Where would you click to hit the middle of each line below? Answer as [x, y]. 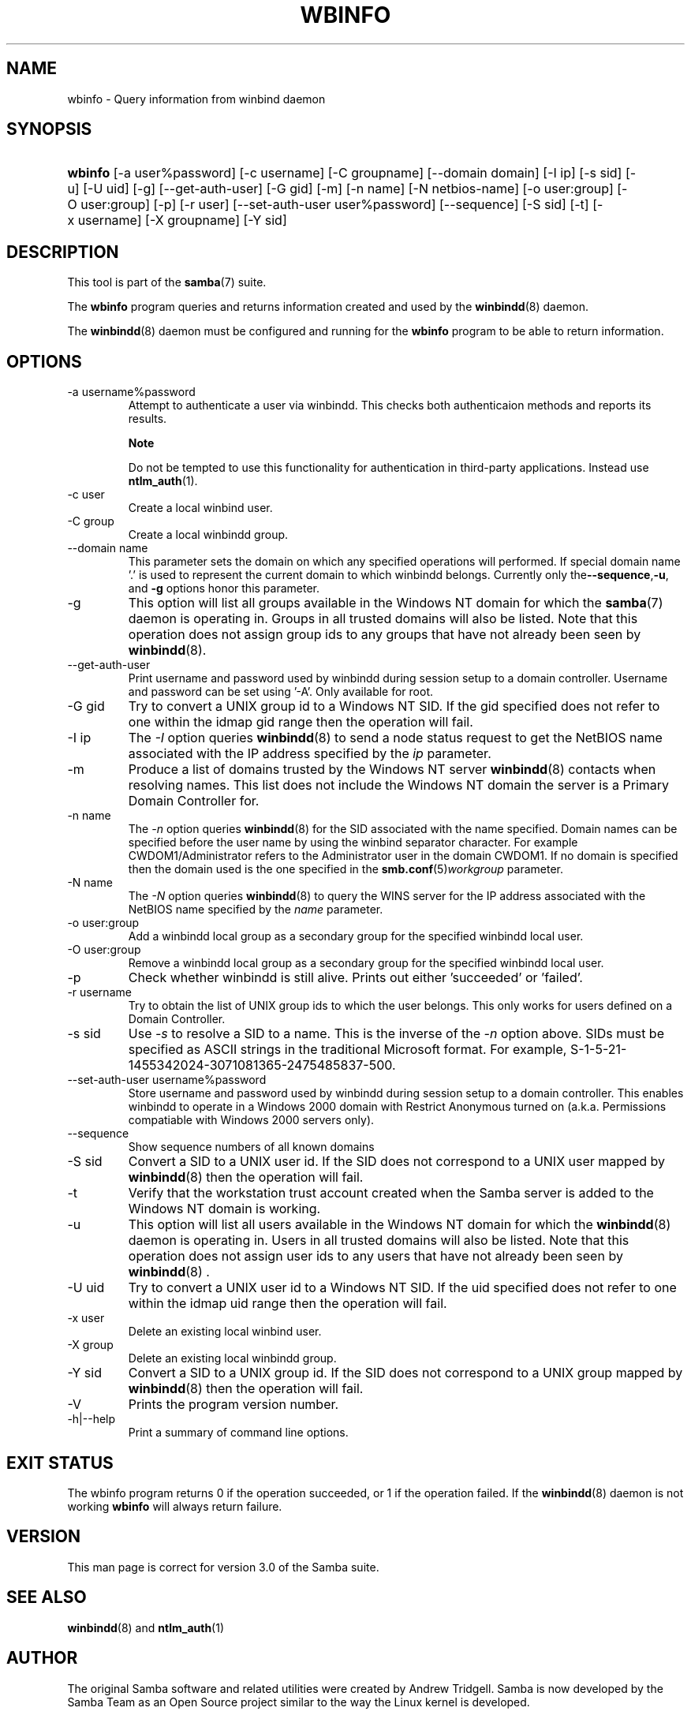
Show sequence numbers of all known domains [251, 1147]
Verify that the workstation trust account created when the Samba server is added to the [391, 1193]
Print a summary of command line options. [238, 1433]
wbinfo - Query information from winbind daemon [196, 99]
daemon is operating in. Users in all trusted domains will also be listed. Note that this [379, 1240]
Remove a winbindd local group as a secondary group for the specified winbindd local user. [366, 963]
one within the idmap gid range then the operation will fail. [301, 722]
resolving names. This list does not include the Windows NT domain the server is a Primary [399, 785]
